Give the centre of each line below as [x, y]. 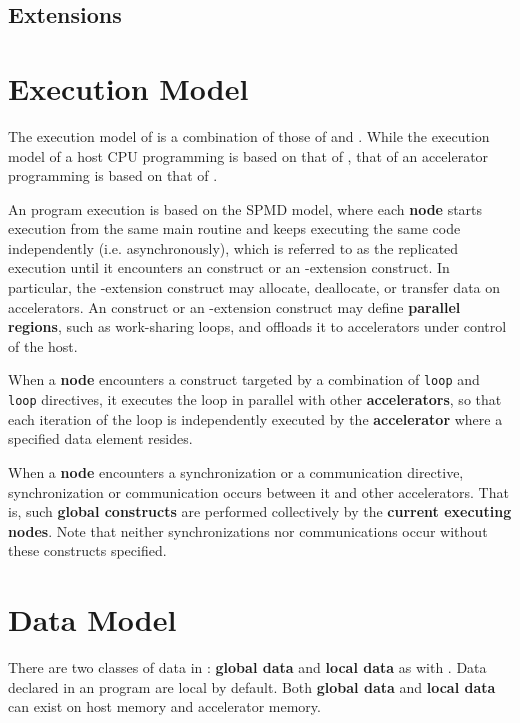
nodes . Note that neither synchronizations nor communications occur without [248, 530]
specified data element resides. [100, 438]
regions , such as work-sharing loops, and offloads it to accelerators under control [257, 326]
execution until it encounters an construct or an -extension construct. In [229, 267]
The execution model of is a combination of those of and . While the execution [249, 135]
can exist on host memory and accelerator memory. [164, 706]
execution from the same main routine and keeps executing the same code [234, 228]
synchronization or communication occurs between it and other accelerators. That [258, 491]
